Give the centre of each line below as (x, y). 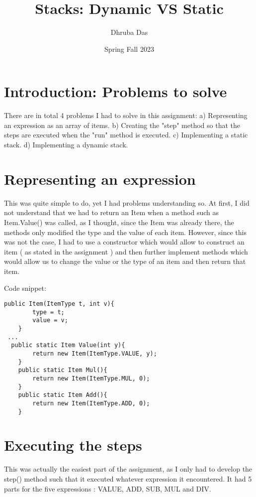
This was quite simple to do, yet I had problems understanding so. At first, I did (127, 202)
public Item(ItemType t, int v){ (59, 304)
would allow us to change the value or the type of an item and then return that (125, 261)
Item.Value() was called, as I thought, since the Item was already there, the (119, 222)
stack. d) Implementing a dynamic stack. (66, 145)
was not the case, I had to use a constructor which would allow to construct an (124, 242)
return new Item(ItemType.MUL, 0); (91, 378)
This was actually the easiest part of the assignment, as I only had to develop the (128, 469)
